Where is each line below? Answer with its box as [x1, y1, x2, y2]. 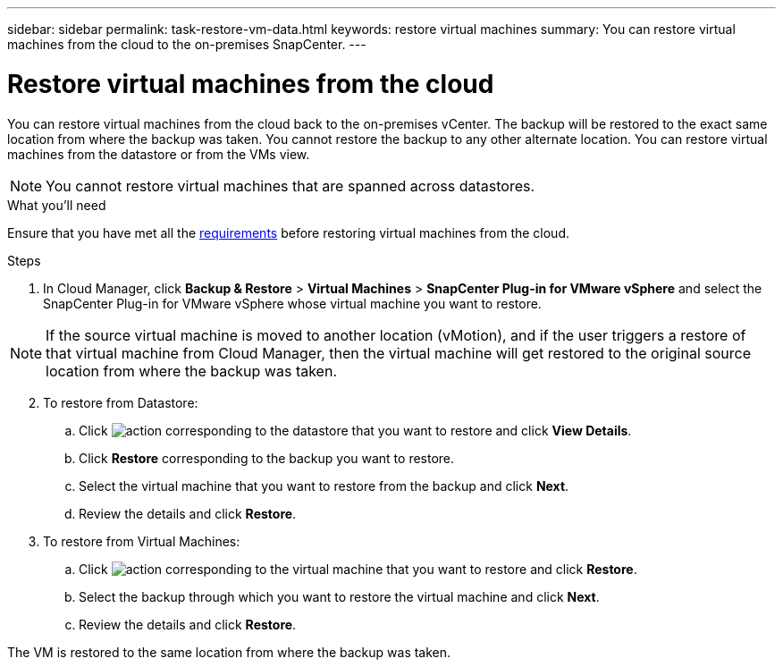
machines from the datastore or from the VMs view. [7, 146, 310, 162]
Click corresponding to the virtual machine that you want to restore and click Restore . [79, 561, 637, 577]
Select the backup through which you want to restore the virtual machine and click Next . [79, 588, 600, 604]
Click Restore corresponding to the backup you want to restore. [79, 450, 455, 466]
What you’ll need [7, 197, 106, 213]
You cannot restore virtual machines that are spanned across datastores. [46, 176, 535, 195]
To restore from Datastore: [43, 394, 198, 410]
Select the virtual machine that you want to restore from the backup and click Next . [79, 477, 569, 494]
